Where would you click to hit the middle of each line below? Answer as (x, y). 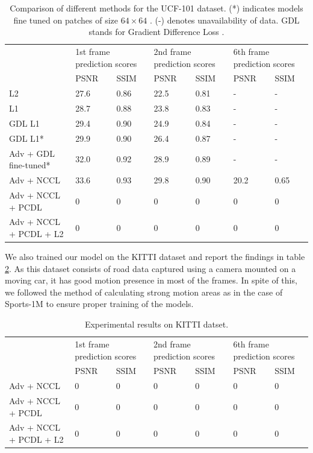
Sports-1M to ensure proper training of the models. (99, 304)
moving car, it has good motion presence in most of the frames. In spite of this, (151, 280)
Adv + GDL (32, 153)
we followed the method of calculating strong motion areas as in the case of (144, 292)
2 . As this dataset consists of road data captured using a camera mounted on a (150, 268)
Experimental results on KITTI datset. (156, 324)
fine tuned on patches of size (66, 20)
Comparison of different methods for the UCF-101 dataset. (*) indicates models (156, 8)
